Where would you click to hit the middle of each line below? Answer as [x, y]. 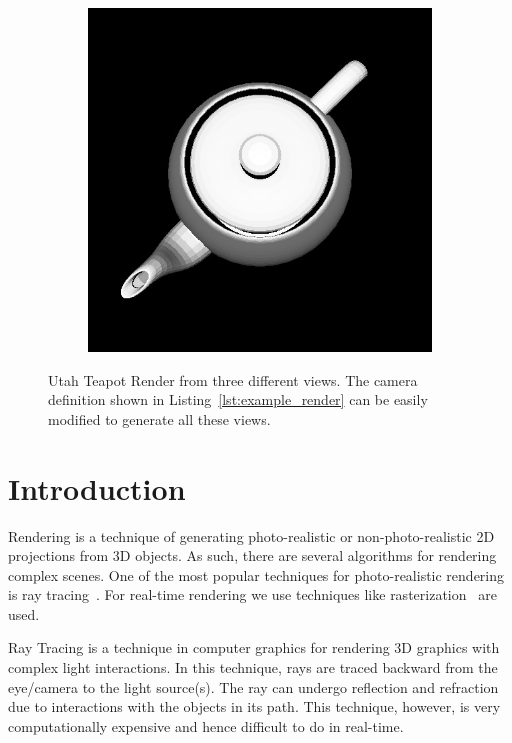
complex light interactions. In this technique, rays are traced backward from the [253, 667]
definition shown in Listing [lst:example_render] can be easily [238, 399]
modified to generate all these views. [159, 418]
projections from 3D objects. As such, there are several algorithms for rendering [252, 555]
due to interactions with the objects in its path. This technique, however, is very [254, 706]
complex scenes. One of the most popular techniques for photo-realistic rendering [256, 574]
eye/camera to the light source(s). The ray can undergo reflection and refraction [253, 686]
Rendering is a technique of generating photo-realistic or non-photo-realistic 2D [251, 535]
